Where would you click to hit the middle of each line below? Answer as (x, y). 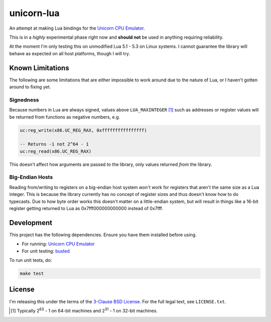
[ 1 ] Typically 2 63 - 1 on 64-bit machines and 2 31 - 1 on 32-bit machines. (84, 310)
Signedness (24, 99)
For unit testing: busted (46, 251)
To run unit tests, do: (31, 260)
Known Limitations (39, 68)
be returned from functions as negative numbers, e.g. (65, 117)
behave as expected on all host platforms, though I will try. (70, 53)
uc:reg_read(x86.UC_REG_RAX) (56, 151)
